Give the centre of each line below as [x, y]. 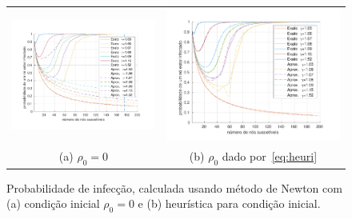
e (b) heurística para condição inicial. [229, 203]
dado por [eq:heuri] [270, 156]
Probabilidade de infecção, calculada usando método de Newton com [174, 187]
